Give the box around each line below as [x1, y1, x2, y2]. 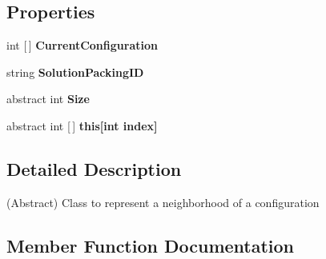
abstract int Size [6, 90, 90, 107]
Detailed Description [6, 156, 182, 181]
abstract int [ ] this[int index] [6, 117, 158, 133]
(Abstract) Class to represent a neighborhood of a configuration [6, 193, 320, 210]
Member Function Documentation [6, 233, 295, 257]
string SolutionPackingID [6, 63, 144, 80]
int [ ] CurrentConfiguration [6, 37, 158, 54]
